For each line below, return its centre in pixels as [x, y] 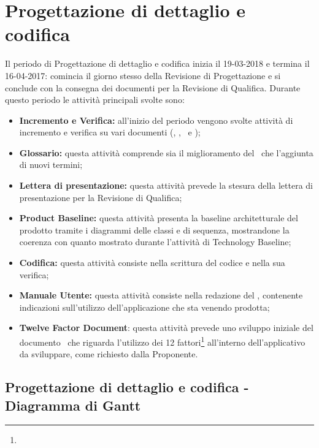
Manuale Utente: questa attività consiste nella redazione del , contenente [161, 295]
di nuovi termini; [51, 165]
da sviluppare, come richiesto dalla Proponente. [109, 354]
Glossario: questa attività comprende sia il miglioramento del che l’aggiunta [166, 152]
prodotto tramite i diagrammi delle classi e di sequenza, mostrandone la [154, 230]
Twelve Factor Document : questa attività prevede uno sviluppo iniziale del [166, 328]
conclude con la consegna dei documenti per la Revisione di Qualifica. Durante [153, 87]
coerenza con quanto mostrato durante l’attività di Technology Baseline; [155, 242]
